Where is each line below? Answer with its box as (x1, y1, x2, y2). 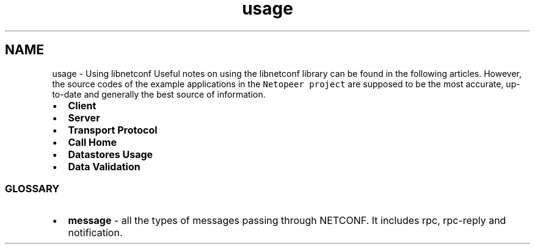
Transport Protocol (68, 123, 158, 136)
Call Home (68, 135, 117, 148)
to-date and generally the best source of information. (52, 88, 266, 99)
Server (68, 111, 100, 124)
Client (68, 99, 96, 112)
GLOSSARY (5, 182, 60, 195)
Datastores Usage (68, 148, 153, 161)
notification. (68, 226, 123, 239)
